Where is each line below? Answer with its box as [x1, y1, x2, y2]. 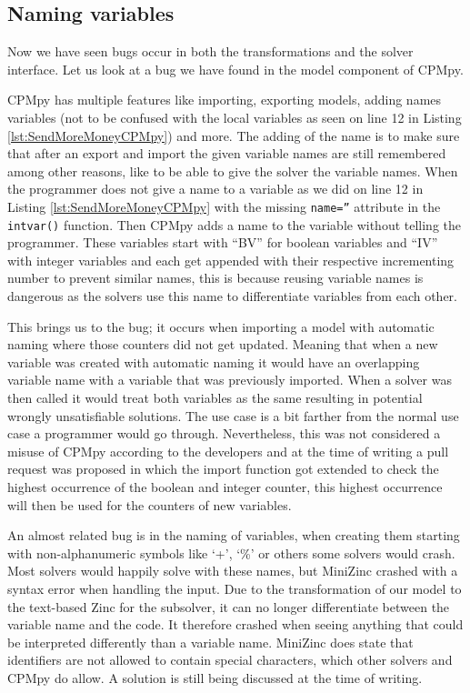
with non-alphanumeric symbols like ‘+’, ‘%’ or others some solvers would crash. [7, 543, 455, 562]
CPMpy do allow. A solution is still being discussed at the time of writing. [7, 668, 423, 687]
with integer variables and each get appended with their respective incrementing [7, 250, 455, 269]
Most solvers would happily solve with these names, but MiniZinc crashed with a [7, 561, 458, 580]
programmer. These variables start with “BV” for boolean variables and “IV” [7, 233, 438, 252]
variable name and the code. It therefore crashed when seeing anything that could [7, 615, 464, 634]
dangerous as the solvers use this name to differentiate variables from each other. [7, 286, 457, 306]
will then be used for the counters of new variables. [7, 495, 292, 514]
